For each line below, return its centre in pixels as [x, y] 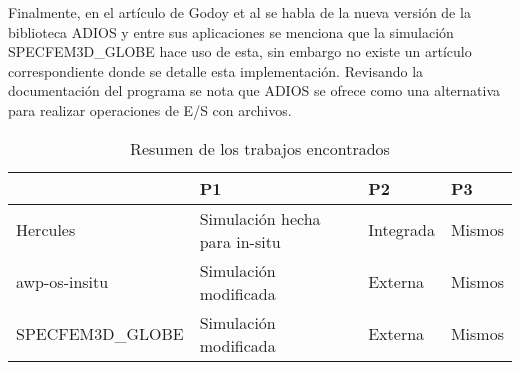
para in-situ [240, 241]
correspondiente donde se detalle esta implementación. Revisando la [216, 70]
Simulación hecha [260, 218]
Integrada [401, 230]
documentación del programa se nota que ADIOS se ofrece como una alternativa [254, 90]
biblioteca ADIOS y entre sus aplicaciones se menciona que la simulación [231, 31]
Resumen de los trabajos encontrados [260, 148]
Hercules [46, 230]
